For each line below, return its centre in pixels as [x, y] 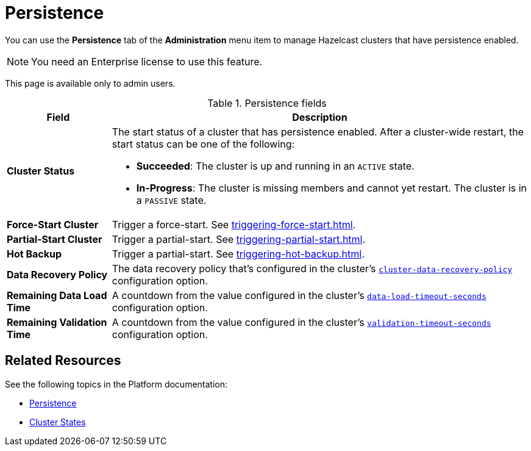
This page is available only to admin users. [90, 83]
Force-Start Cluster [53, 224]
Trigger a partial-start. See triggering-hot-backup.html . [238, 254]
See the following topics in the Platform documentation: [116, 384]
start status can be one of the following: [203, 144]
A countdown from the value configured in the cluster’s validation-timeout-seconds [301, 322]
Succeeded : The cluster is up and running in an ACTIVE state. [275, 166]
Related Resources [63, 361]
